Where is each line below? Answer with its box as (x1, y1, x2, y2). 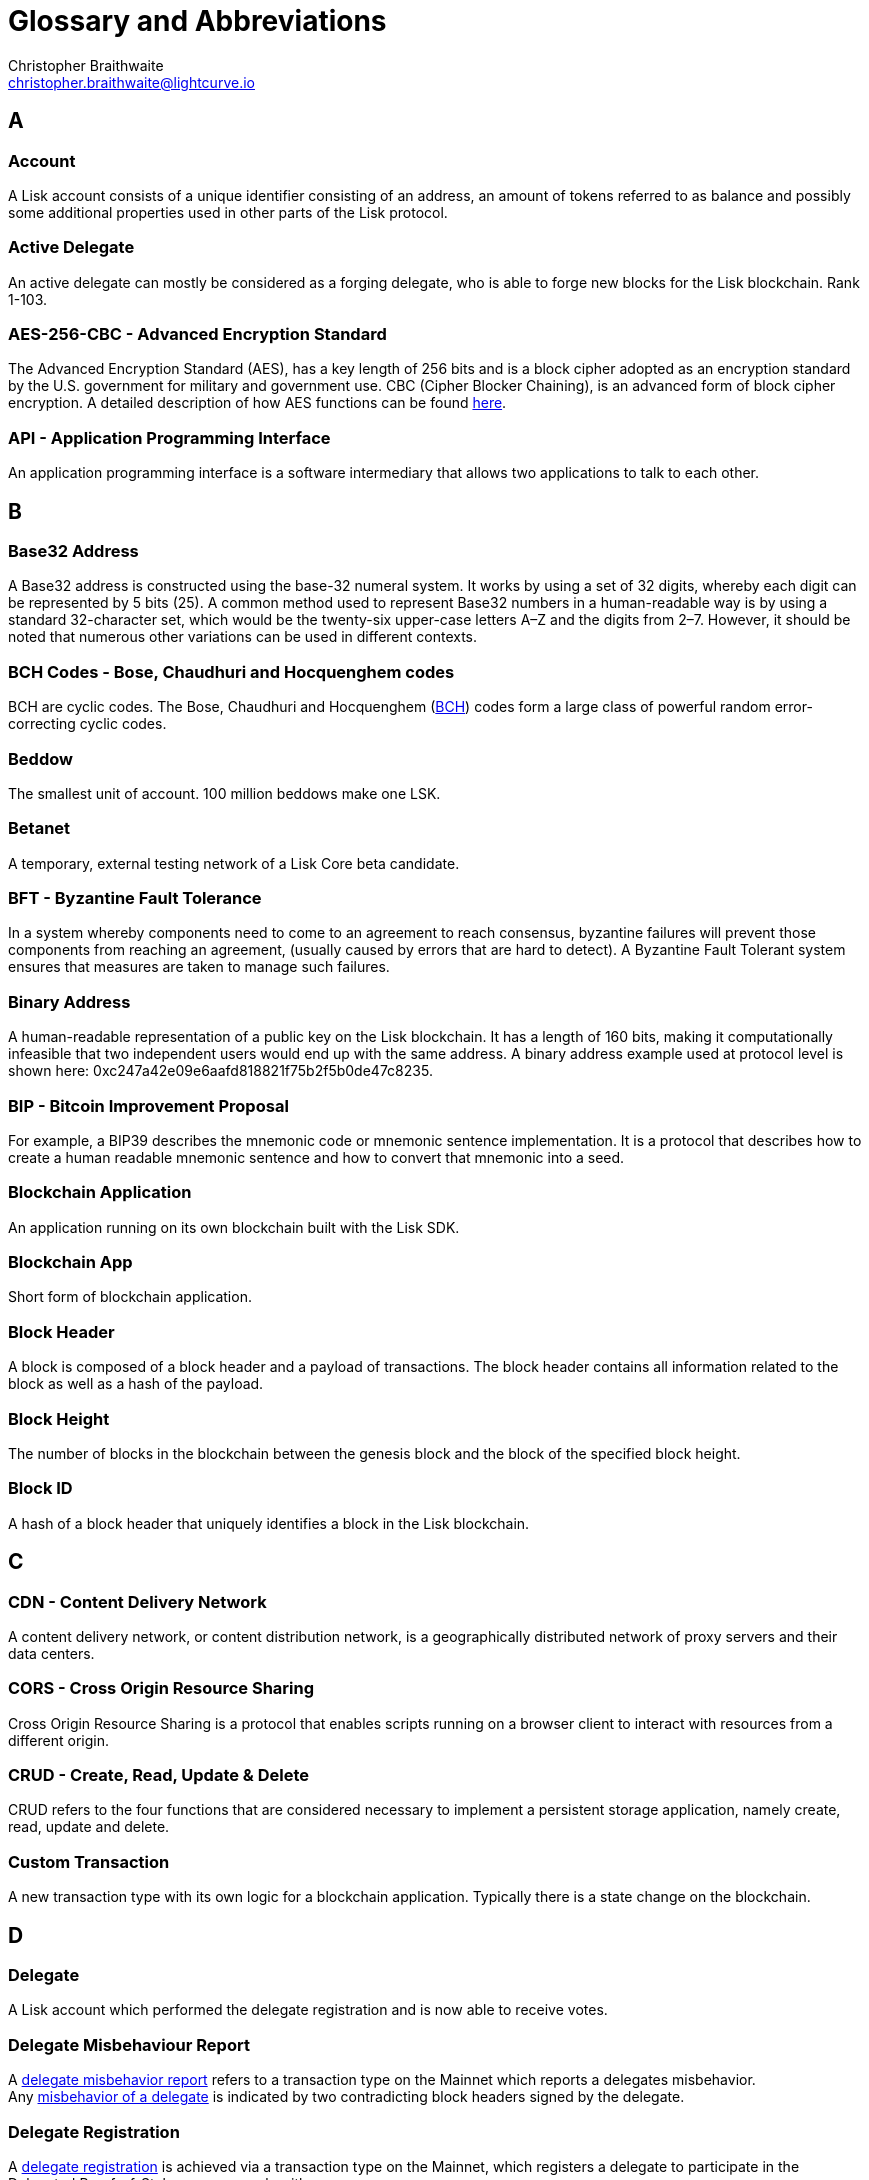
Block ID (8, 1478, 73, 1499)
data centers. (8, 1644, 95, 1662)
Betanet (8, 818, 71, 839)
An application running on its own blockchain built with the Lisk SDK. (8, 1218, 460, 1236)
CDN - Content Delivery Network (8, 1591, 267, 1612)
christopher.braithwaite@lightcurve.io (8, 73, 255, 91)
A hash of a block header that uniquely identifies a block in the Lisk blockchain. (8, 1514, 530, 1532)
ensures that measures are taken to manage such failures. (8, 958, 390, 976)
